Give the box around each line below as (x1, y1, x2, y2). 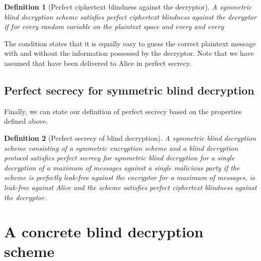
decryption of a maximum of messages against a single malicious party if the (4, 162, 240, 172)
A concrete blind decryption (4, 221, 204, 242)
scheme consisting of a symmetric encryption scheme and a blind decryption (4, 142, 238, 153)
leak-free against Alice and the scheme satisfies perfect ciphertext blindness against (4, 182, 257, 192)
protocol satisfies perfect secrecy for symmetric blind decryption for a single (4, 152, 235, 163)
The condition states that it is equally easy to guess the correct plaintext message (4, 38, 256, 48)
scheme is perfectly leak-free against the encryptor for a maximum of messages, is (4, 172, 255, 183)
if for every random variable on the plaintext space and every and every (4, 21, 224, 32)
